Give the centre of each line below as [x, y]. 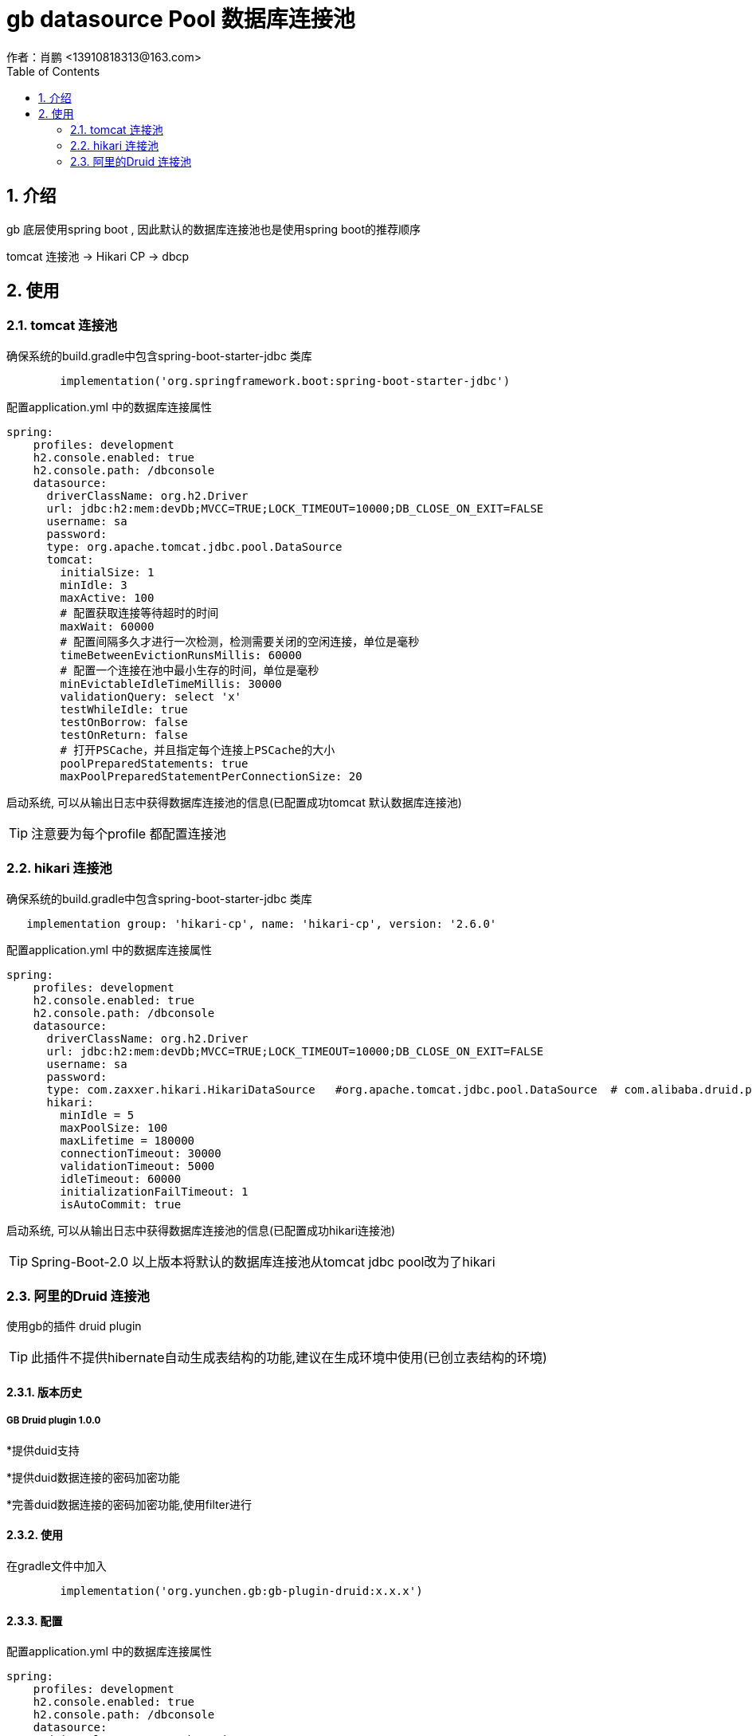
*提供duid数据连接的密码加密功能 [93, 1477]
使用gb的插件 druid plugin [74, 1326]
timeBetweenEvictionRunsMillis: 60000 [181, 655]
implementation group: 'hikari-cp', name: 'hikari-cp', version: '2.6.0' [262, 923]
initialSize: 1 [107, 572]
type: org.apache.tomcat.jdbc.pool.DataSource [194, 546]
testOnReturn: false [124, 734]
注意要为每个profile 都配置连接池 [129, 833]
